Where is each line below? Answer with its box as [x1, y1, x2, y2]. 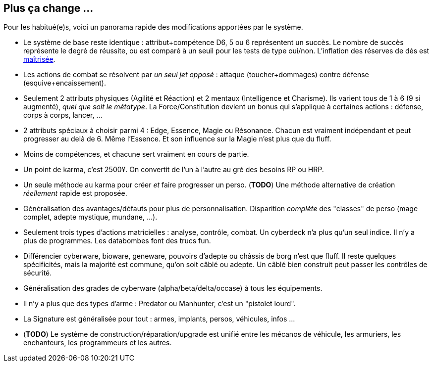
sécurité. [23, 269, 52, 277]
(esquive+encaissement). [23, 79, 106, 88]
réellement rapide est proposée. [23, 189, 127, 198]
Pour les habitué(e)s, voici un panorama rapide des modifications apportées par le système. [3, 23, 303, 32]
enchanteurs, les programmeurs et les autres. [23, 338, 172, 347]
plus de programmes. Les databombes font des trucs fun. [23, 236, 211, 245]
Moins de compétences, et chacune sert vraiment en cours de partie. [23, 150, 249, 159]
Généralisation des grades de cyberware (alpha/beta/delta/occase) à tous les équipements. [23, 284, 323, 293]
